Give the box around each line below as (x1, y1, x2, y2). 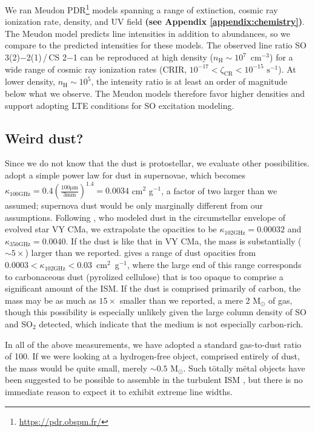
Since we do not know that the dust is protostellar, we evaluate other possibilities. (5, 157, 310, 169)
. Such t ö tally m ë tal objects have (183, 361, 305, 374)
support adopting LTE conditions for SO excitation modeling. (5, 99, 234, 111)
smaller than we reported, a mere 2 (119, 293, 250, 306)
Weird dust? (5, 128, 84, 147)
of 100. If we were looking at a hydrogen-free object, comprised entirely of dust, (5, 350, 300, 362)
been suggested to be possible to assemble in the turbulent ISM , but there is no (5, 373, 303, 386)
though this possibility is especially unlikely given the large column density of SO (5, 306, 307, 318)
